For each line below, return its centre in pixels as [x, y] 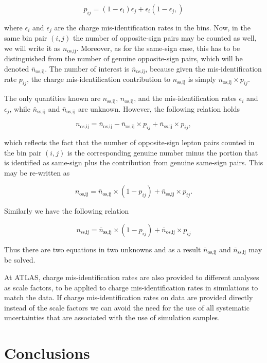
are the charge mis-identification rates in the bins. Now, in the [152, 27]
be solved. [20, 260]
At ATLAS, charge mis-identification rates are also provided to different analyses [132, 277]
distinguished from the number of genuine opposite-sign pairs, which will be [123, 58]
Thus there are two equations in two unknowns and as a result [103, 249]
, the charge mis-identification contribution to [99, 79]
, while [20, 108]
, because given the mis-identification [203, 68]
